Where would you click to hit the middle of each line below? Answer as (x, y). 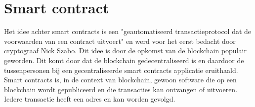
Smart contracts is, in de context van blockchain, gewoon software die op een (120, 80)
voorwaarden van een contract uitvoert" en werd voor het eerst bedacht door (120, 41)
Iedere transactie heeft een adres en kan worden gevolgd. (90, 99)
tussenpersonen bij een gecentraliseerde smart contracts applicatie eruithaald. (121, 70)
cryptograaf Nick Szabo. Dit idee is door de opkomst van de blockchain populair (125, 51)
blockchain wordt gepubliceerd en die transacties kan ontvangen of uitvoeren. (121, 89)
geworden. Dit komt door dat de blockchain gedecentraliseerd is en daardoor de (124, 60)
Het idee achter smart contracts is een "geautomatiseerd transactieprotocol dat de (128, 31)
